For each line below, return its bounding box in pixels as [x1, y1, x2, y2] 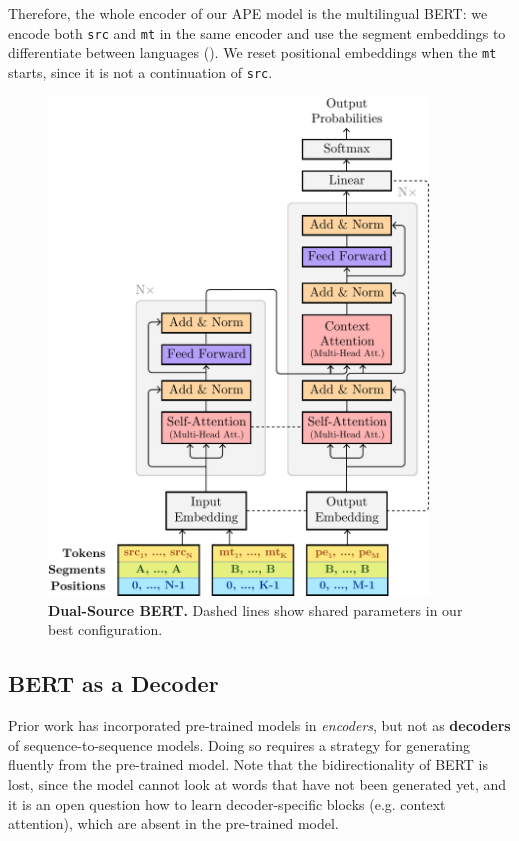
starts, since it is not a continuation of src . [8, 61, 273, 82]
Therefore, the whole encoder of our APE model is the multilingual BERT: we [8, 3, 488, 23]
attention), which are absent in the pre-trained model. [8, 813, 339, 834]
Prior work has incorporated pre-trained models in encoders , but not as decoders [8, 715, 511, 736]
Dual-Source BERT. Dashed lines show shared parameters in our [48, 599, 463, 620]
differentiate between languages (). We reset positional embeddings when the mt [8, 42, 497, 63]
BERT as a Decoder [8, 668, 219, 699]
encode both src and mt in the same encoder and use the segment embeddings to [8, 22, 506, 43]
